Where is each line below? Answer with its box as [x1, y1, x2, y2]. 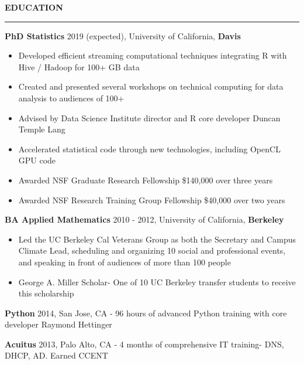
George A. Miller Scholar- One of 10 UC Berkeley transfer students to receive [18, 275, 296, 288]
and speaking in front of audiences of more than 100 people [18, 255, 231, 268]
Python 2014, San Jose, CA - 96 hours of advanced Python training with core [5, 306, 287, 319]
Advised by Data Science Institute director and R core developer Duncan [18, 111, 281, 124]
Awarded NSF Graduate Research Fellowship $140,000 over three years [18, 173, 273, 186]
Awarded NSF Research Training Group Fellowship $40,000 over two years [18, 193, 285, 206]
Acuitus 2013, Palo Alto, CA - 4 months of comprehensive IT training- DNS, [5, 337, 284, 350]
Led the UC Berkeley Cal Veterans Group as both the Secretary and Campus [18, 233, 296, 245]
